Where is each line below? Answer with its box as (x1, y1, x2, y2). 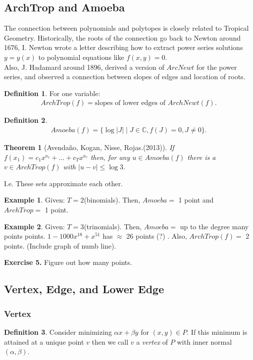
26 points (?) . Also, (126, 231, 187, 241)
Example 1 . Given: (4, 195, 65, 205)
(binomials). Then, (84, 195, 141, 205)
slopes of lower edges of (95, 100, 166, 107)
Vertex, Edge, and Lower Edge (4, 281, 164, 297)
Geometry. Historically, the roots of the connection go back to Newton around (4, 32, 241, 43)
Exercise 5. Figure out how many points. (4, 257, 132, 267)
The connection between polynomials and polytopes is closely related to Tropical (4, 23, 249, 33)
